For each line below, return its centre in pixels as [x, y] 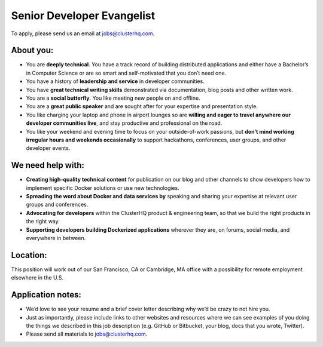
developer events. [48, 148]
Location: [29, 255]
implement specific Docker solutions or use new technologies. [103, 188]
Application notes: [46, 295]
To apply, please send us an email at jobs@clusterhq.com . [83, 33]
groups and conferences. [57, 205]
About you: [32, 50]
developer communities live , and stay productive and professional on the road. [124, 123]
